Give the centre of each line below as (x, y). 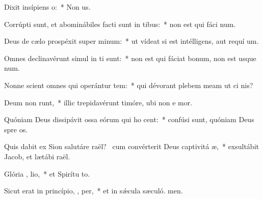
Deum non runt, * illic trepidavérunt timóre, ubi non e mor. (98, 102)
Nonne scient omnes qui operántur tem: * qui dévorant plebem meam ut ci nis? (129, 85)
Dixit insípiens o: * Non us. (47, 7)
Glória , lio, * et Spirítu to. (47, 173)
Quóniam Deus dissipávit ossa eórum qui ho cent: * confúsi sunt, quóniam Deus (129, 119)
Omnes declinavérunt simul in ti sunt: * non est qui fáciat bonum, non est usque (130, 58)
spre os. (16, 129)
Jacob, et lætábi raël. (37, 156)
